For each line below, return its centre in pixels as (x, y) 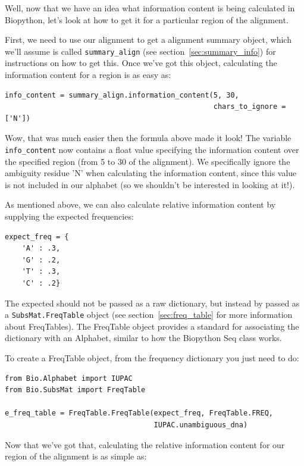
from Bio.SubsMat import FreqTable (75, 390)
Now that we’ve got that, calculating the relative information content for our (145, 444)
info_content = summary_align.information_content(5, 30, (122, 95)
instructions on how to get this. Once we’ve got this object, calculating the (141, 63)
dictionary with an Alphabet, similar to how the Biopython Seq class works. (143, 338)
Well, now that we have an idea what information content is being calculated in (150, 8)
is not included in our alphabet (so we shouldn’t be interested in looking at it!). (150, 184)
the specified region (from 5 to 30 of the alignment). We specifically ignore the (148, 161)
